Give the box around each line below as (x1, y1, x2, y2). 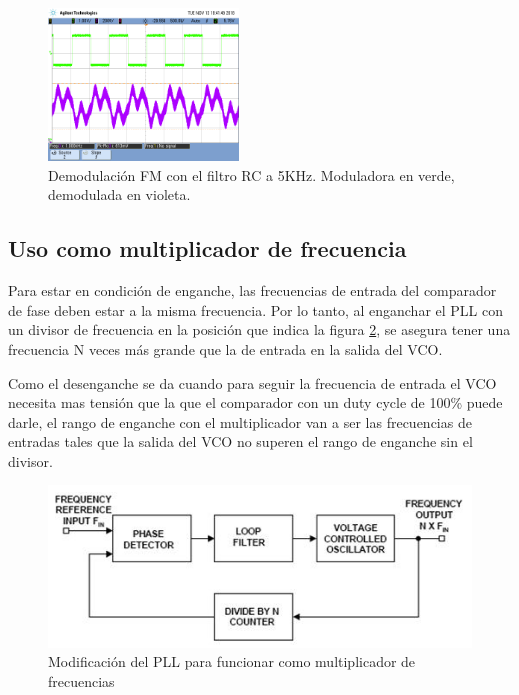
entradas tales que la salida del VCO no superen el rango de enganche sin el (8, 431, 473, 452)
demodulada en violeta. (48, 184, 191, 205)
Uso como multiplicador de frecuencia (8, 233, 407, 264)
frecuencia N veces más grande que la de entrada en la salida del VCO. (8, 338, 443, 359)
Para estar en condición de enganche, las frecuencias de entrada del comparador (8, 280, 497, 301)
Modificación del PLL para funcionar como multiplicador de (48, 651, 416, 672)
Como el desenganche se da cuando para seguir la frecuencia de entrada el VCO (8, 372, 497, 393)
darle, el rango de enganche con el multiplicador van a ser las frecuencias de (8, 411, 472, 432)
